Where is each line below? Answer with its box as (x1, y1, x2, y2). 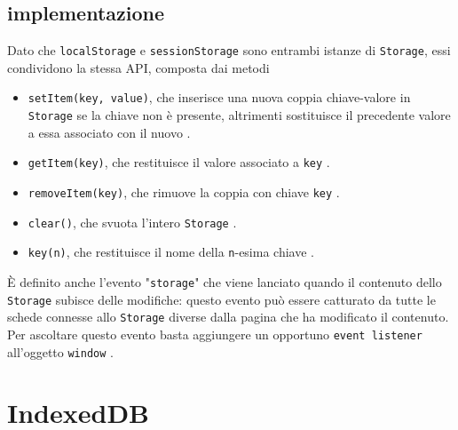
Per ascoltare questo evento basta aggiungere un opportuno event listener (7, 324, 422, 343)
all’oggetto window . (7, 342, 114, 361)
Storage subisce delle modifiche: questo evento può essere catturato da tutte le (7, 290, 436, 308)
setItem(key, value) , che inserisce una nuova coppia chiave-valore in (28, 88, 411, 107)
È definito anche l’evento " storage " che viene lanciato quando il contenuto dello (7, 272, 442, 291)
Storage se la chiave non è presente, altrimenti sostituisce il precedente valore (28, 106, 451, 124)
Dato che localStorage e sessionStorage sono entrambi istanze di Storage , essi (7, 41, 451, 60)
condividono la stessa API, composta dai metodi (7, 58, 270, 76)
